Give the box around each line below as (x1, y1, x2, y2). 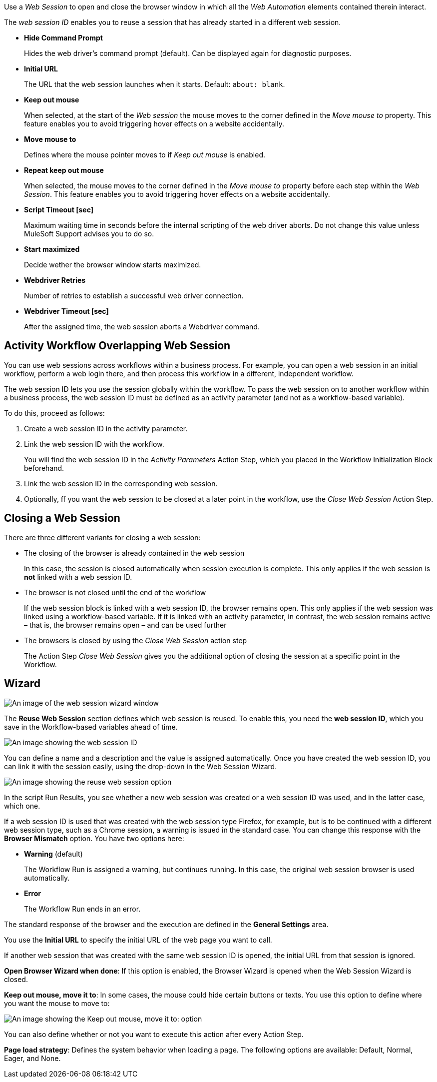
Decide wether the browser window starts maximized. (24, 260, 201, 269)
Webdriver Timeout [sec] (24, 307, 109, 315)
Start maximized (24, 245, 80, 253)
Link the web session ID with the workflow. (24, 439, 164, 448)
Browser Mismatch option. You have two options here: (4, 834, 184, 843)
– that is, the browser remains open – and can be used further (24, 620, 227, 629)
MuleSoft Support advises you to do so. (24, 229, 154, 238)
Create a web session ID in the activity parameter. (24, 424, 188, 433)
